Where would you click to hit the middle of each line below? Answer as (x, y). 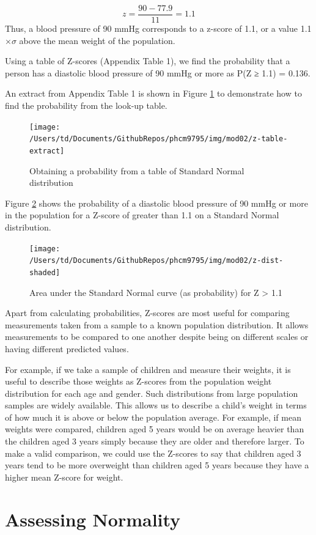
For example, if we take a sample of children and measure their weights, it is (148, 369)
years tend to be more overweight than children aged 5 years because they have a (157, 465)
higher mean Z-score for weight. (64, 477)
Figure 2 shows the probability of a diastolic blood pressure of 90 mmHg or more (156, 203)
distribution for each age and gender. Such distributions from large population (152, 393)
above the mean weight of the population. (97, 40)
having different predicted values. (67, 348)
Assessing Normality (93, 519)
